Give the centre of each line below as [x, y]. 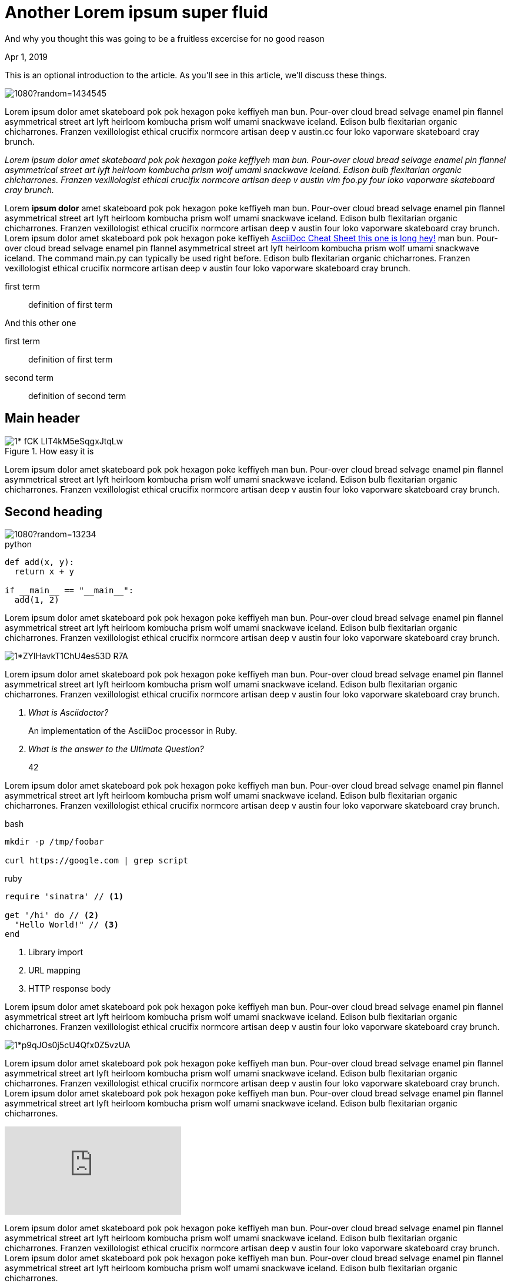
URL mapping [54, 970]
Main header [42, 418]
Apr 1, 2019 [26, 56]
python [18, 544]
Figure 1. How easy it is [49, 451]
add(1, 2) [37, 600]
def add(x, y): [40, 562]
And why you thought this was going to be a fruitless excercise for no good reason [165, 38]
